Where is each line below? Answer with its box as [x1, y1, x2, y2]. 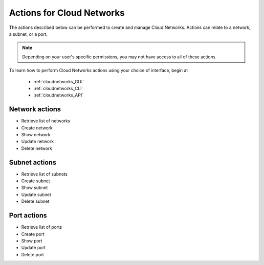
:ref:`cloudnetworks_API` [33, 92, 84, 98]
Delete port [21, 251, 44, 257]
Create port [21, 231, 45, 237]
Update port [21, 245, 46, 251]
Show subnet [21, 185, 48, 191]
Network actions [9, 105, 61, 114]
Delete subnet [21, 198, 50, 204]
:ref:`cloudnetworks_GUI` [33, 78, 84, 84]
